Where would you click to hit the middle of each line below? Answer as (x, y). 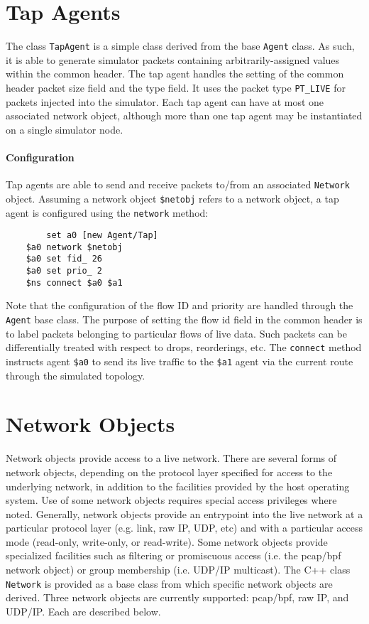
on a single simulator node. (65, 129)
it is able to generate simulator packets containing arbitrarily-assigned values (173, 59)
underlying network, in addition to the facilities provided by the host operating (178, 486)
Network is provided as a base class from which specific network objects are (169, 583)
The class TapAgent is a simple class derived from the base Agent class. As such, (180, 46)
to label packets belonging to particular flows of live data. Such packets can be (176, 333)
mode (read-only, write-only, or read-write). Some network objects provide (167, 541)
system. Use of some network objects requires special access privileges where (171, 500)
